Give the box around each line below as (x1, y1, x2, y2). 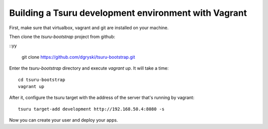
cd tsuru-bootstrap (18, 77, 66, 83)
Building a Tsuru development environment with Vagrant (9, 7, 247, 18)
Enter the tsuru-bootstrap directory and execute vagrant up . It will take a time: (9, 65, 169, 71)
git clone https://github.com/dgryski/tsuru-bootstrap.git (21, 54, 135, 60)
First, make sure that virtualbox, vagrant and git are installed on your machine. (9, 25, 169, 31)
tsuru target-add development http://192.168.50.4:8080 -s (18, 106, 165, 112)
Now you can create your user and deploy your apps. (9, 117, 118, 123)
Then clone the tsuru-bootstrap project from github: (9, 34, 115, 40)
